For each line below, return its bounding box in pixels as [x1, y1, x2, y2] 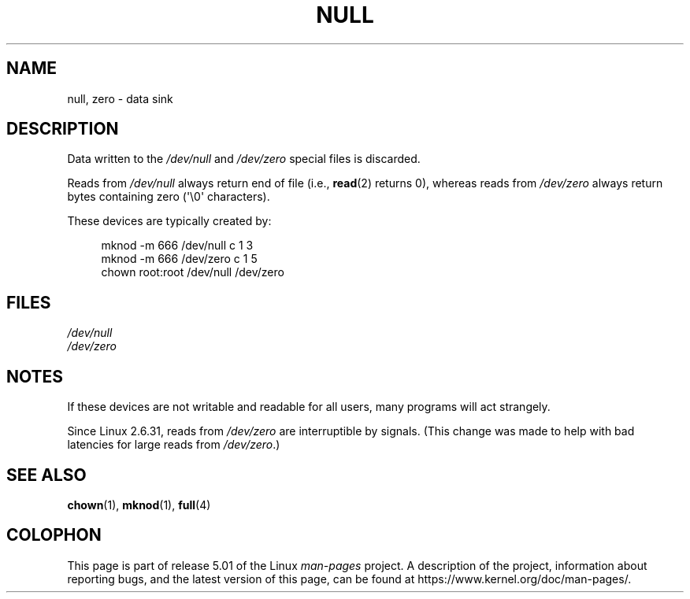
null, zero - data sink [67, 91, 173, 105]
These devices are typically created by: [67, 214, 272, 228]
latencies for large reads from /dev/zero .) [67, 438, 280, 452]
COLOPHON [6, 525, 102, 545]
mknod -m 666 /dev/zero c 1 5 [101, 252, 258, 266]
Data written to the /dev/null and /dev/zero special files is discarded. [67, 152, 421, 166]
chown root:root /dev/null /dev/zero [101, 265, 284, 279]
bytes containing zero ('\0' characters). [67, 190, 270, 204]
